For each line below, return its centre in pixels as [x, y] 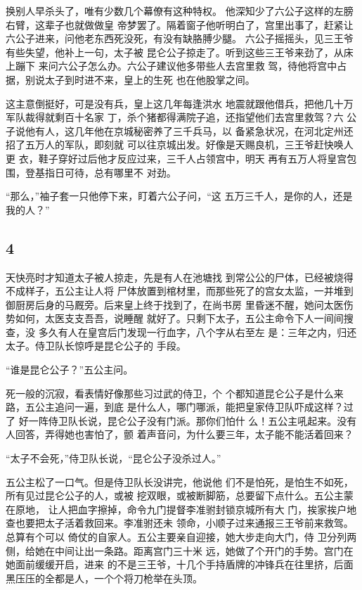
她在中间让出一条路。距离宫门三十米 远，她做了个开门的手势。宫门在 [194, 550]
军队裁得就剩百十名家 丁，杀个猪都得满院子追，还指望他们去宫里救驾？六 [175, 117]
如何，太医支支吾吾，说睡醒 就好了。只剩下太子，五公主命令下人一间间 [179, 318]
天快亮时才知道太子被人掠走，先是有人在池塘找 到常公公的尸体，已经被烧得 [180, 277]
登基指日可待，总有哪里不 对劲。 [101, 172]
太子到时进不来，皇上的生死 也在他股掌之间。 [150, 79]
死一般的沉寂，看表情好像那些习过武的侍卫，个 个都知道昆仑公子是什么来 [175, 393]
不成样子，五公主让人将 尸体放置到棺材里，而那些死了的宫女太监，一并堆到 [180, 291]
